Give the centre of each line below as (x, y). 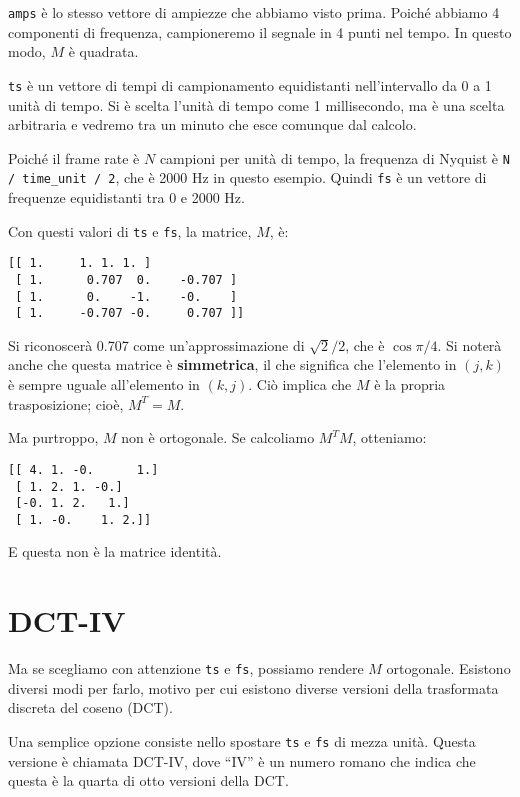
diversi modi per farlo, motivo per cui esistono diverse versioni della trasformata (253, 687)
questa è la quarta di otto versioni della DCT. (148, 780)
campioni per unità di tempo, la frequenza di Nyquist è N (334, 157)
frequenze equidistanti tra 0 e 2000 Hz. (126, 197)
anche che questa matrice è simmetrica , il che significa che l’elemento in (232, 364)
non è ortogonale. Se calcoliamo (218, 437)
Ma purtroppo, (53, 437)
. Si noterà (469, 344)
